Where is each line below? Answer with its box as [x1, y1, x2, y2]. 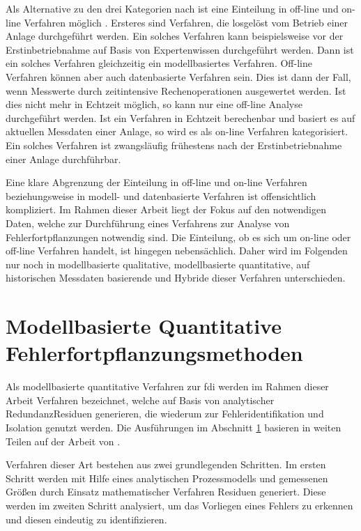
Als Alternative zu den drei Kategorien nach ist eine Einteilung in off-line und [6, 1, 339, 15]
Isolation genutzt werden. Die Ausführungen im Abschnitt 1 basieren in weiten [6, 420, 341, 434]
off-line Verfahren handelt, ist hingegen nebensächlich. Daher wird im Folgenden [6, 243, 348, 258]
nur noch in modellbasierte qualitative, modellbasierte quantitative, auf [6, 256, 310, 271]
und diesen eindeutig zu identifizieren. [6, 511, 167, 526]
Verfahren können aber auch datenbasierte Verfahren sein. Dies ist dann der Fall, [6, 69, 351, 84]
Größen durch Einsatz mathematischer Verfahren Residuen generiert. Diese [6, 484, 326, 499]
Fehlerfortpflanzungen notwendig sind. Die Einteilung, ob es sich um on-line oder [6, 229, 351, 244]
